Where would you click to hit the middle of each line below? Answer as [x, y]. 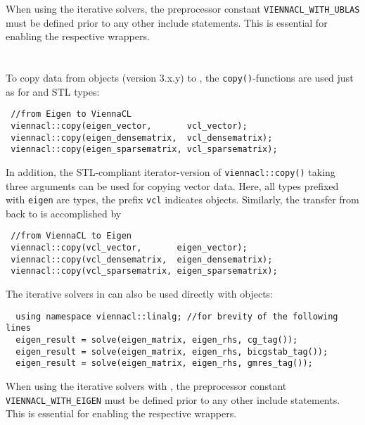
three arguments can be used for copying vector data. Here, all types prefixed [172, 185]
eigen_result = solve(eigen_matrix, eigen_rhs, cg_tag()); [157, 340]
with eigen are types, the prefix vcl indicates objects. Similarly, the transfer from [182, 199]
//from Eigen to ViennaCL [71, 114]
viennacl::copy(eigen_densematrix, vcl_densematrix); [142, 138]
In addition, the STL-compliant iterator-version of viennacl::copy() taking [171, 171]
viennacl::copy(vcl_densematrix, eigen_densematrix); [142, 259]
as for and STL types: [53, 91]
